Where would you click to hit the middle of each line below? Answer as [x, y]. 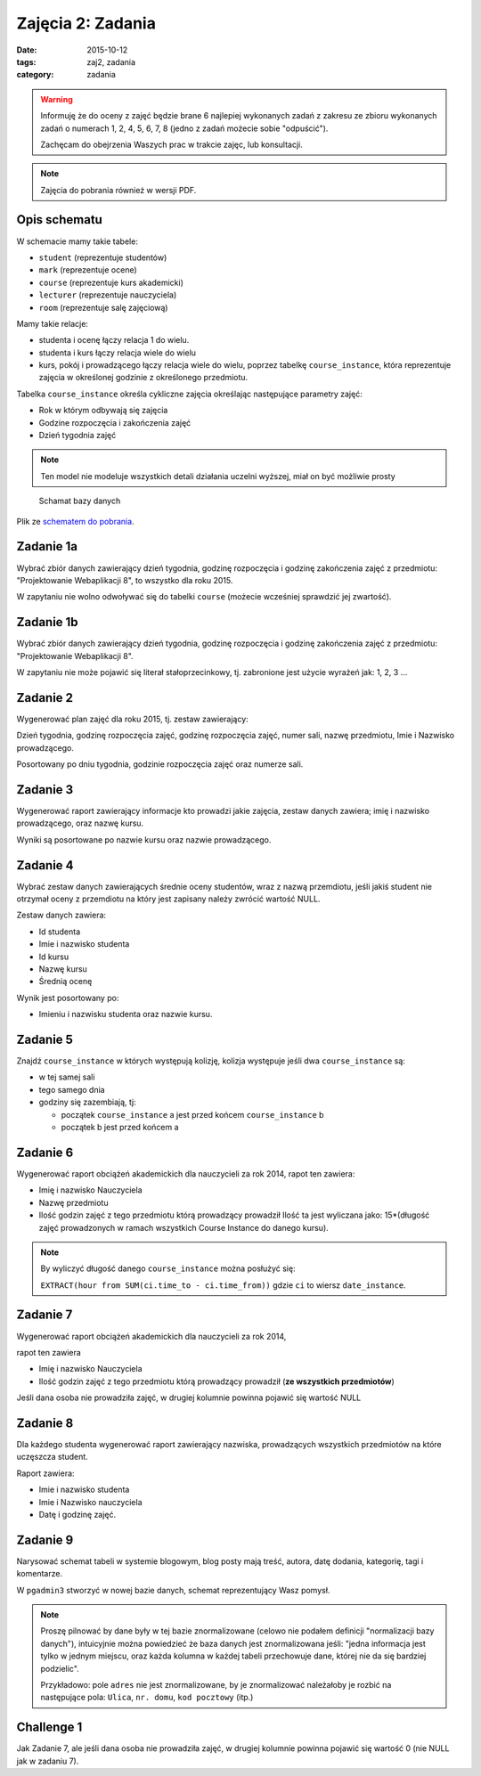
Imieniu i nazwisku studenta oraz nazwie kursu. [126, 1014]
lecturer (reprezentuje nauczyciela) [108, 295]
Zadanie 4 [45, 865]
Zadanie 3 [45, 790]
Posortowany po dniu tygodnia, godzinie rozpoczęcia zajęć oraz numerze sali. [160, 764]
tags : [26, 61]
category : [35, 75]
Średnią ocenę [65, 982]
